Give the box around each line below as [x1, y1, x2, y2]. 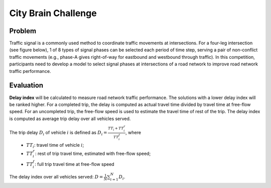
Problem [9, 27, 37, 35]
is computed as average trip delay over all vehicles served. [9, 116, 131, 122]
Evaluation [9, 81, 44, 90]
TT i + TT [108, 126, 124, 132]
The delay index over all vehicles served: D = [9, 174, 103, 180]
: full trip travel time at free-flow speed [34, 161, 115, 167]
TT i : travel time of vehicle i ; [26, 142, 84, 149]
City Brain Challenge [9, 8, 97, 19]
